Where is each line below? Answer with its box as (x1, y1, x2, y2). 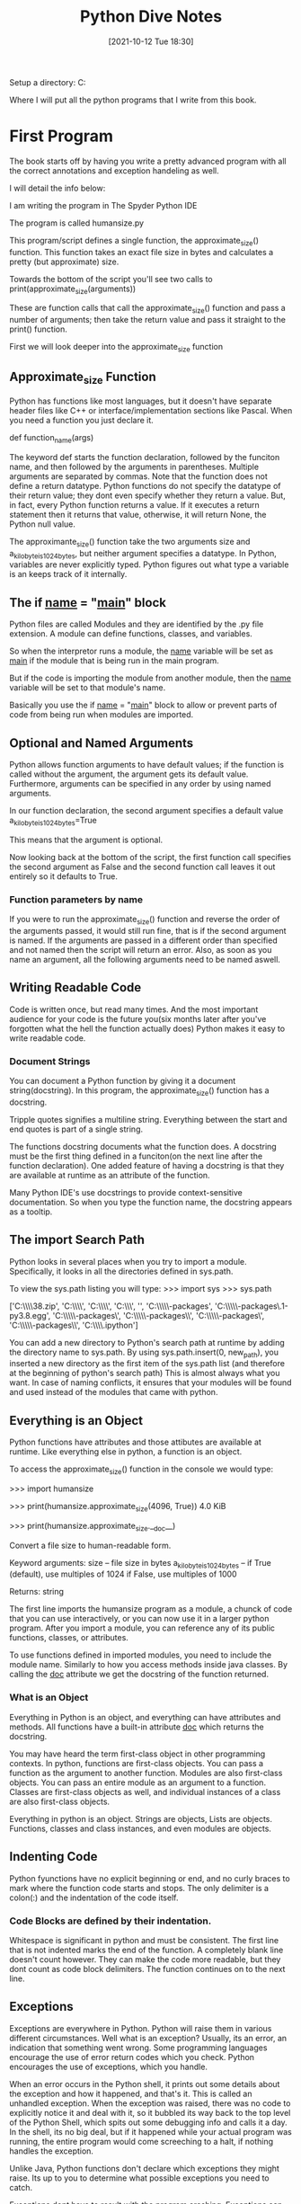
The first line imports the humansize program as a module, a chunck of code (9, 1604, 293, 1614)
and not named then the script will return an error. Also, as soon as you (9, 944, 272, 955)
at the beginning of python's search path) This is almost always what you (9, 1368, 280, 1379)
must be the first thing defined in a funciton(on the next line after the (9, 1151, 263, 1161)
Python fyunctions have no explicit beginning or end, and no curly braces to (9, 1872, 290, 1884)
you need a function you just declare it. (9, 415, 155, 426)
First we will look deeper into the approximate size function (9, 342, 223, 354)
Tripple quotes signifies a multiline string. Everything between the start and (9, 1114, 288, 1124)
